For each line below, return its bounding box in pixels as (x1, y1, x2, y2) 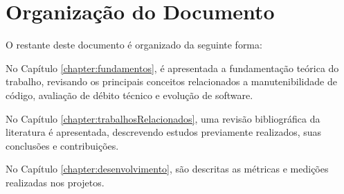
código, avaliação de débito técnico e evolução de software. (6, 87, 253, 102)
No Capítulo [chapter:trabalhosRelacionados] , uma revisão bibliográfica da (6, 111, 320, 125)
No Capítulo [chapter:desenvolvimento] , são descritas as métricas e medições (6, 161, 329, 176)
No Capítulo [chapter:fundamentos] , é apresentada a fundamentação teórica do (6, 60, 339, 75)
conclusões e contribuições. (6, 138, 119, 152)
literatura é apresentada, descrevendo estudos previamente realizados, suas (6, 125, 322, 139)
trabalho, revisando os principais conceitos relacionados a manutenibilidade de (6, 74, 337, 89)
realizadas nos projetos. (6, 175, 105, 189)
